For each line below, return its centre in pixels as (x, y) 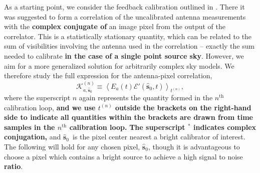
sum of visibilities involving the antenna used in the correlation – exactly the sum (129, 46)
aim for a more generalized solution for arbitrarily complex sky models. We (119, 65)
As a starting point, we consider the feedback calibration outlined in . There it (124, 7)
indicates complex (225, 127)
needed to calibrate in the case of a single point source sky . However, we (124, 55)
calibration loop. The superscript (127, 127)
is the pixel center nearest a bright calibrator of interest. (159, 137)
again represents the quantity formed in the (146, 97)
